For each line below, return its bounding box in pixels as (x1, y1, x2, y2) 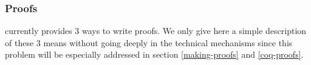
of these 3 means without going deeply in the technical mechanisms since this (5, 36, 293, 49)
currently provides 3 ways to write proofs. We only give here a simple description (5, 24, 307, 37)
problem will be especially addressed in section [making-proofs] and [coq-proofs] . (5, 48, 304, 61)
